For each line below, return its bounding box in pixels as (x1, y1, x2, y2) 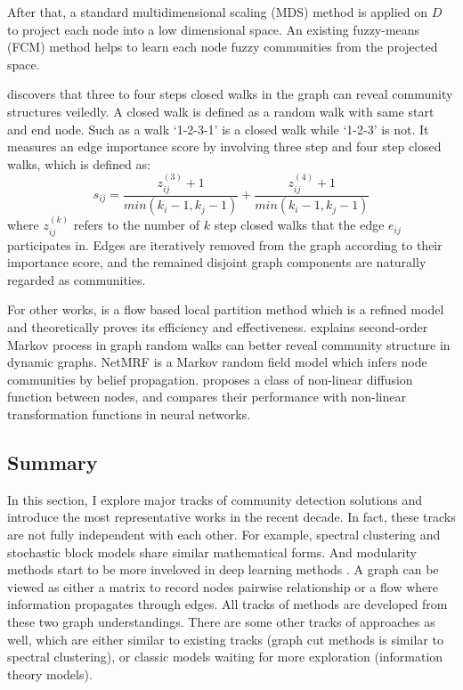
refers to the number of (73, 215, 200, 234)
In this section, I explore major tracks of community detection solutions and (7, 490, 422, 508)
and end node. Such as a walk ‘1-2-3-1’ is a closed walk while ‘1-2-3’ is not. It (7, 119, 429, 138)
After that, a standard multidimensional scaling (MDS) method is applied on (7, 3, 427, 20)
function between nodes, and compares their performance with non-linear (7, 387, 406, 406)
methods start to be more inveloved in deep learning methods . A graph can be (7, 560, 439, 579)
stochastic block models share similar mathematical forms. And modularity (7, 542, 417, 561)
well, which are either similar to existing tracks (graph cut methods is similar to (7, 629, 443, 648)
